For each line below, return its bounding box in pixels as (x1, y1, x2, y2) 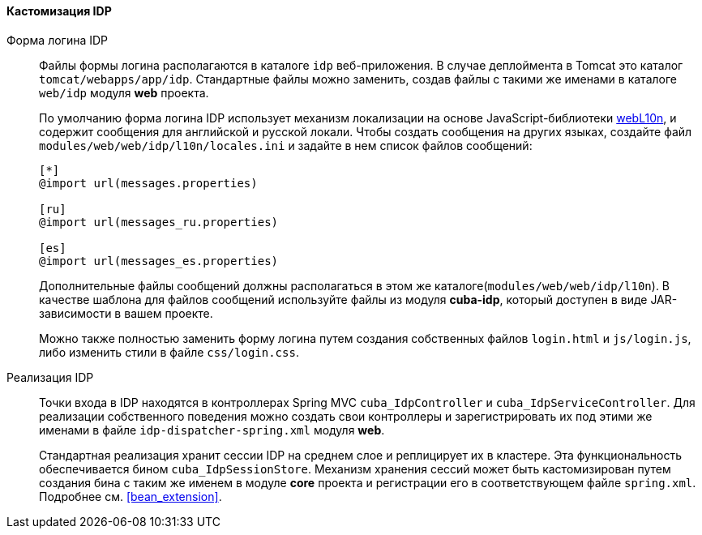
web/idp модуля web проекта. (39, 85, 209, 100)
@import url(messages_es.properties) (39, 254, 279, 267)
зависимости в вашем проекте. (39, 306, 213, 320)
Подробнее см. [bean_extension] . (39, 489, 222, 503)
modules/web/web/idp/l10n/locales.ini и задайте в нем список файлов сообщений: (39, 138, 533, 152)
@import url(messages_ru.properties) (39, 215, 279, 229)
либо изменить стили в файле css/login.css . (39, 345, 299, 359)
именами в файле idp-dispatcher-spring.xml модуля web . (39, 422, 385, 437)
